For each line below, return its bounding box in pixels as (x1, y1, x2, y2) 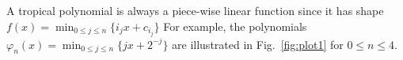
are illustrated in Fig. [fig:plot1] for (172, 36, 344, 52)
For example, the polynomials (163, 17, 307, 34)
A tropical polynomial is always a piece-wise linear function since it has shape (6, 2, 384, 18)
